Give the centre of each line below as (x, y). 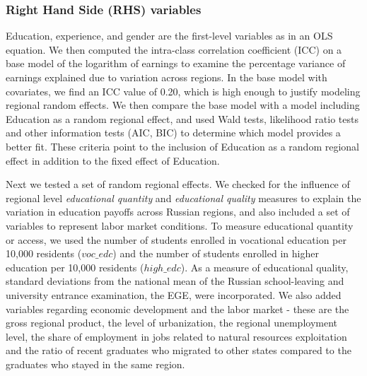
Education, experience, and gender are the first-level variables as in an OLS (169, 36)
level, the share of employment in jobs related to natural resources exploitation (176, 336)
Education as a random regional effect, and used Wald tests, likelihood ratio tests (182, 118)
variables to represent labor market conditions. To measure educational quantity (180, 225)
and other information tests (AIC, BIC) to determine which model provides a (173, 133)
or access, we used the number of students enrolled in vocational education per (176, 239)
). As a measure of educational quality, (264, 267)
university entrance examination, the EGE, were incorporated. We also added (174, 294)
